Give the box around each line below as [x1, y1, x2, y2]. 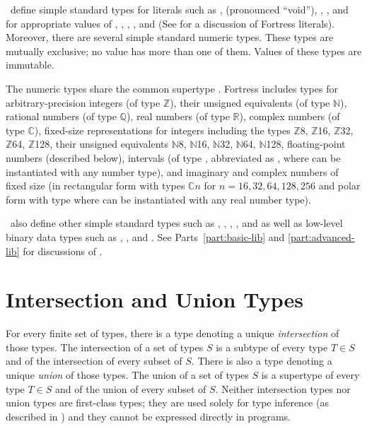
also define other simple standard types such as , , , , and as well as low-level [10, 216, 343, 230]
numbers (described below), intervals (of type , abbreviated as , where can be [6, 150, 341, 165]
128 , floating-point [266, 136, 346, 151]
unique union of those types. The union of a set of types [6, 368, 249, 382]
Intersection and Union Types [6, 285, 303, 314]
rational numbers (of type [6, 109, 117, 124]
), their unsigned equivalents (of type [170, 95, 330, 110]
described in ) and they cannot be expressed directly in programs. [6, 409, 291, 423]
